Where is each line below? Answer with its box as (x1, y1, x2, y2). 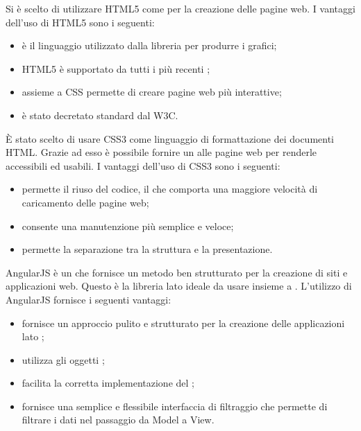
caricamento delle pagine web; (22, 195, 149, 209)
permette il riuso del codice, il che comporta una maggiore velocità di (22, 182, 318, 196)
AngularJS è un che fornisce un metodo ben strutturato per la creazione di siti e (6, 265, 348, 279)
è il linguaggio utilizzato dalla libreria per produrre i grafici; (22, 38, 277, 53)
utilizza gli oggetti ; (22, 352, 105, 367)
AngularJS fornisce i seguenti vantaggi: (6, 292, 171, 306)
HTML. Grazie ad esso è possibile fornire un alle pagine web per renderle (6, 145, 317, 159)
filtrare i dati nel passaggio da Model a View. (22, 412, 215, 427)
